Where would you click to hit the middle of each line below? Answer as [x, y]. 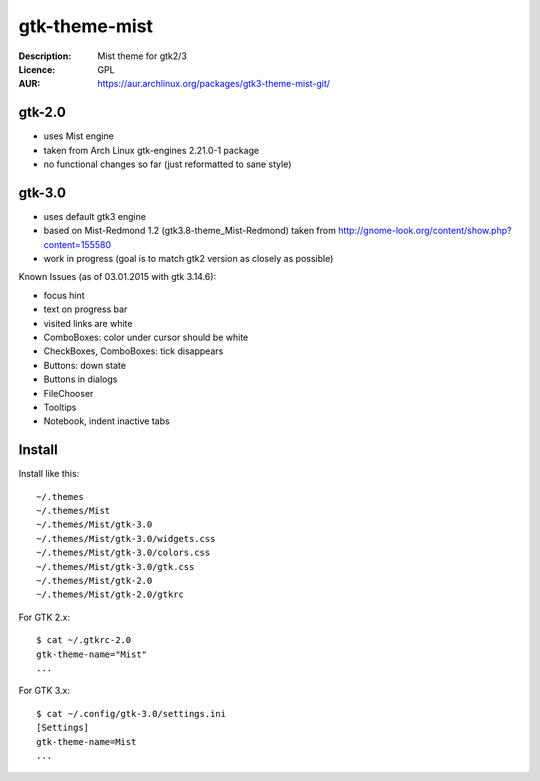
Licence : [37, 69]
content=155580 [77, 244]
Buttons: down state [85, 365]
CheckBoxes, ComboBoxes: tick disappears [133, 351]
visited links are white [88, 323]
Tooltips [60, 407]
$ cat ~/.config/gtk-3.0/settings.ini [131, 713]
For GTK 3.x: [44, 691]
